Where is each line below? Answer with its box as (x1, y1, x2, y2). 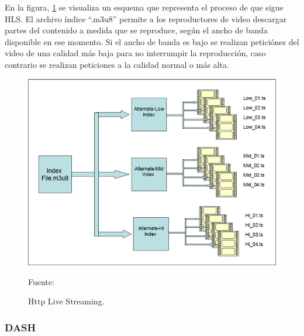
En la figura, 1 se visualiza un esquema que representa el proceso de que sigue (5, 1, 284, 13)
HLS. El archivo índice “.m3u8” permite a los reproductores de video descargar (5, 12, 287, 25)
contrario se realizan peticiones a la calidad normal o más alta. (5, 58, 229, 70)
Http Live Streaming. (28, 295, 105, 307)
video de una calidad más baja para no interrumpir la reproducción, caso (5, 47, 266, 59)
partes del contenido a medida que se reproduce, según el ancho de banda (5, 24, 268, 36)
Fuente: (28, 275, 54, 287)
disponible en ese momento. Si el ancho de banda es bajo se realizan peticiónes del (5, 35, 299, 47)
